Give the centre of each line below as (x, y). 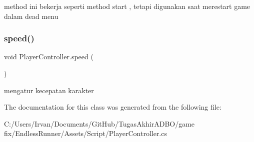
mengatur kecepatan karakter (49, 90)
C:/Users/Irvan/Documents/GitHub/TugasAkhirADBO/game (99, 123)
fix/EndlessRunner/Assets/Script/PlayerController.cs (85, 133)
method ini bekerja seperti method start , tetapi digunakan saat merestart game (127, 6)
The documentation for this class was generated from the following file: (113, 107)
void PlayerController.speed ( (49, 57)
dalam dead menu (31, 16)
